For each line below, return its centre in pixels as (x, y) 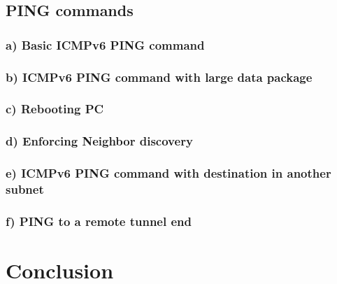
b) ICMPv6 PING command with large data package (159, 77)
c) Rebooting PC (55, 109)
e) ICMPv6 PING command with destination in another (168, 173)
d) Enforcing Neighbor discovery (99, 141)
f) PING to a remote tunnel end (99, 221)
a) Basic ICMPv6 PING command (105, 44)
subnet (25, 189)
